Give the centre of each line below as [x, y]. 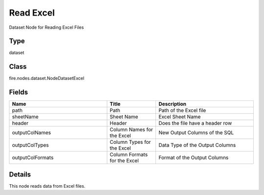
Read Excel [32, 13]
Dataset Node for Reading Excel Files [46, 27]
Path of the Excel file [182, 111]
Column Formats [129, 155]
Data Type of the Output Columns [197, 145]
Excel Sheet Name [180, 117]
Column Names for [132, 130]
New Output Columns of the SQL [196, 133]
